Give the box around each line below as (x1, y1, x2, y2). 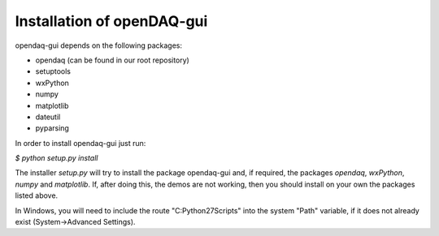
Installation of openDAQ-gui (15, 12, 208, 30)
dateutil (35, 112, 61, 122)
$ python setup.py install (15, 153, 98, 163)
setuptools (35, 67, 71, 76)
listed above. (15, 191, 59, 200)
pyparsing (35, 123, 69, 133)
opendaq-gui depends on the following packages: (15, 41, 183, 50)
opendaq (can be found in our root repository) (35, 55, 190, 65)
